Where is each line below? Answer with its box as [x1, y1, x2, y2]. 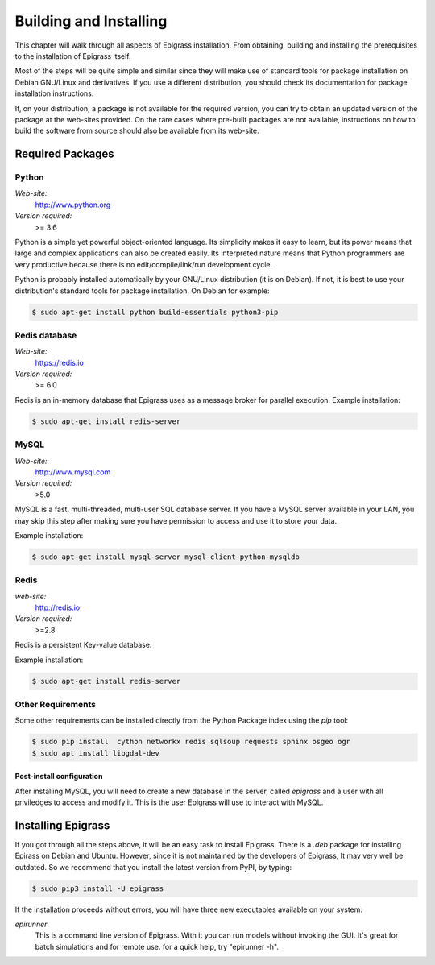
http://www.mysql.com [35, 467, 111, 477]
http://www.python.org [35, 200, 111, 209]
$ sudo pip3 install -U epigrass [31, 884, 164, 893]
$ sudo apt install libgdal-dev [31, 748, 160, 757]
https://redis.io [35, 358, 84, 367]
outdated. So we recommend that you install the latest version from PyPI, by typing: [14, 862, 292, 872]
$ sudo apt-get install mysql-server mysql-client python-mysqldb [31, 552, 300, 561]
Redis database [14, 329, 77, 341]
